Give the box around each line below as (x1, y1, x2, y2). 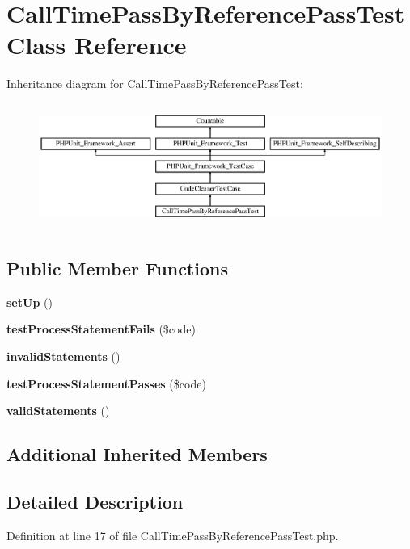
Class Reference (6, 28, 187, 61)
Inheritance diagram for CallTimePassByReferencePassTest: (6, 75, 303, 92)
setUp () (6, 293, 53, 310)
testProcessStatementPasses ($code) (6, 375, 206, 392)
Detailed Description (6, 488, 184, 513)
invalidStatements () (6, 347, 120, 364)
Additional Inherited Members (6, 442, 268, 467)
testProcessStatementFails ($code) (6, 321, 196, 337)
